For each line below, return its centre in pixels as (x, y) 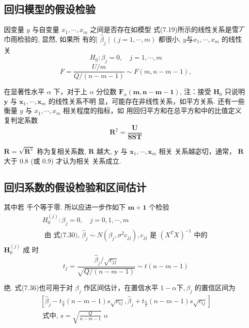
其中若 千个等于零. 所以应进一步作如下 (65, 207)
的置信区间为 (215, 287)
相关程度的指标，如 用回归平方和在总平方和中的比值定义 (152, 110)
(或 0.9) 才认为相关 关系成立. (76, 160)
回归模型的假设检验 (50, 9)
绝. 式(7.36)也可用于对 (39, 287)
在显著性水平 (24, 91)
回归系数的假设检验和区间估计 (75, 187)
